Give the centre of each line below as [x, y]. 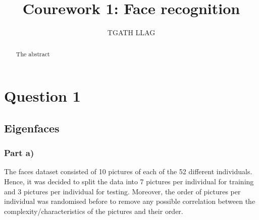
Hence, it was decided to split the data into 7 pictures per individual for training [129, 181]
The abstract [33, 54]
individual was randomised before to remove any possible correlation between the [130, 201]
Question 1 [42, 96]
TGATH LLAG [131, 32]
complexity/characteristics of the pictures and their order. [94, 211]
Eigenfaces [32, 128]
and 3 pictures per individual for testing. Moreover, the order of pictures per [122, 191]
